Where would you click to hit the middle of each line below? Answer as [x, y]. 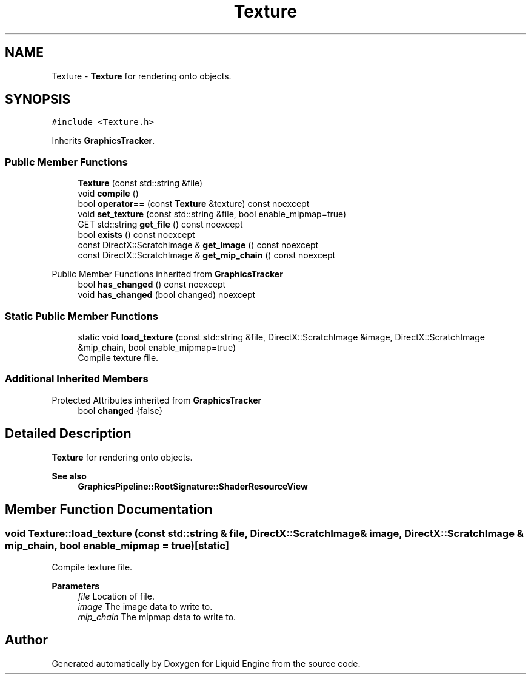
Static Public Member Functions [82, 316]
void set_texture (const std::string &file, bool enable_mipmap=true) [212, 214]
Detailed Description [68, 434]
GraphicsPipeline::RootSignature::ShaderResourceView [193, 486]
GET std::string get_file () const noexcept [160, 225]
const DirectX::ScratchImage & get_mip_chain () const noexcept [207, 255]
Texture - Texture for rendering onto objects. [142, 76]
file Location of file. [116, 596]
